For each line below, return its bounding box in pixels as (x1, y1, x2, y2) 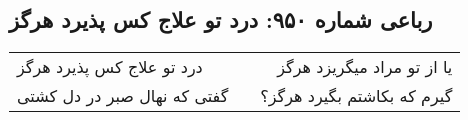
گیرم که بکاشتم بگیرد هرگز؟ (260, 84, 453, 108)
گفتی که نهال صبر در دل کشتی (17, 84, 229, 108)
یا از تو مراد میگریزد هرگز (277, 55, 453, 79)
